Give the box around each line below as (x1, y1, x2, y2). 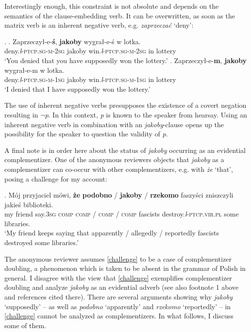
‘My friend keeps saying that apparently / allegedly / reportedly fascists (4, 228, 219, 238)
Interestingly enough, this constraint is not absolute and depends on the (4, 1, 219, 11)
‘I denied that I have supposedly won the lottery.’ (4, 83, 151, 94)
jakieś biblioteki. (4, 199, 53, 209)
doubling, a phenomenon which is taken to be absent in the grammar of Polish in (4, 263, 246, 273)
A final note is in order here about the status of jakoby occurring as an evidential (4, 145, 246, 155)
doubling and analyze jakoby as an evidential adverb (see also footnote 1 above (4, 282, 239, 292)
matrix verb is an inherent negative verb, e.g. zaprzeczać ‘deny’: (4, 20, 194, 30)
